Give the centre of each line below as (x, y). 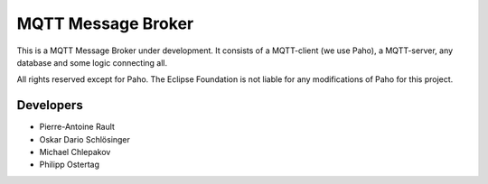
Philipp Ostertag (69, 165)
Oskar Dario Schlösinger (85, 139)
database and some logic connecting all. (92, 62)
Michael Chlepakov (75, 152)
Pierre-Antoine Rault (77, 127)
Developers (50, 105)
